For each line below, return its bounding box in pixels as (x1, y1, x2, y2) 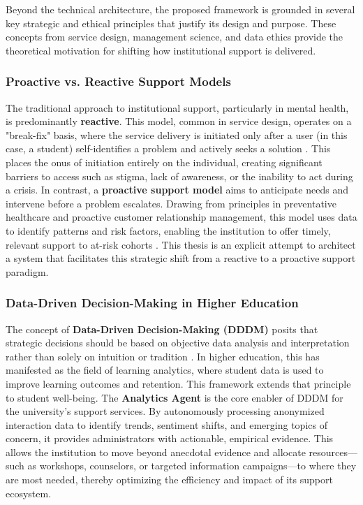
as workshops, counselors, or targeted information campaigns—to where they (27, 458, 357, 473)
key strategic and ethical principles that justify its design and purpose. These (6, 15, 336, 30)
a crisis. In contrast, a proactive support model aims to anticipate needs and (6, 182, 348, 197)
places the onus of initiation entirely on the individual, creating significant (6, 154, 323, 169)
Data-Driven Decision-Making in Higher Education (6, 294, 299, 312)
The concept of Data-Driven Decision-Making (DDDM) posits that (6, 321, 318, 336)
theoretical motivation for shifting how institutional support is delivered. (6, 43, 316, 57)
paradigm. (6, 264, 49, 279)
